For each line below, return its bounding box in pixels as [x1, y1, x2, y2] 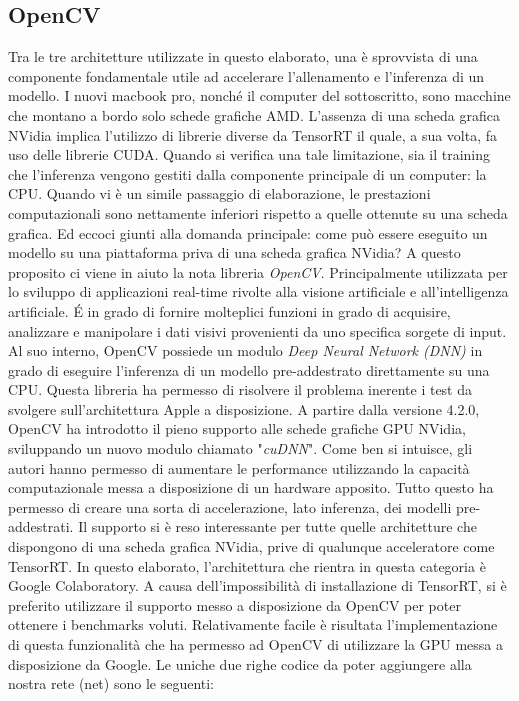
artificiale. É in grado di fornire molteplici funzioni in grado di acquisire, [8, 300, 451, 321]
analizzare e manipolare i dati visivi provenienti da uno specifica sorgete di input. [8, 320, 507, 341]
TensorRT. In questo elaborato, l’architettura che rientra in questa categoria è [8, 555, 486, 576]
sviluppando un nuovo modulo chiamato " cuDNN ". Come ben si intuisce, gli [8, 438, 473, 459]
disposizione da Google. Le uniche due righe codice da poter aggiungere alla [8, 653, 472, 674]
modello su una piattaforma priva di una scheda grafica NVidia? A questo [8, 242, 461, 263]
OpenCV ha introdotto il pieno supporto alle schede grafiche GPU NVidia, [8, 418, 466, 439]
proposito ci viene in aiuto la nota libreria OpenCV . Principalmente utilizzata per [8, 261, 508, 282]
